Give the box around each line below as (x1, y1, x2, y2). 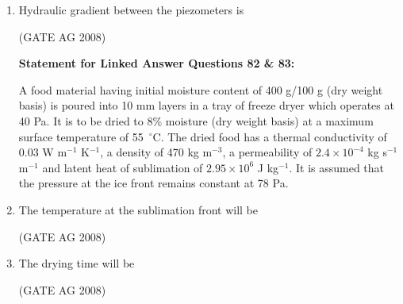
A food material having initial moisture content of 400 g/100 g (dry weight (18, 81, 383, 98)
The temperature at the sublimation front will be (18, 201, 259, 217)
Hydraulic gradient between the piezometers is (18, 2, 244, 17)
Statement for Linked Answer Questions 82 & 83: (18, 55, 295, 71)
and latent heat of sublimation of (42, 159, 203, 175)
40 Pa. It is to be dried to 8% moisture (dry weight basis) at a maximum (18, 112, 374, 129)
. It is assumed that (289, 159, 385, 175)
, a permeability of (222, 144, 313, 160)
